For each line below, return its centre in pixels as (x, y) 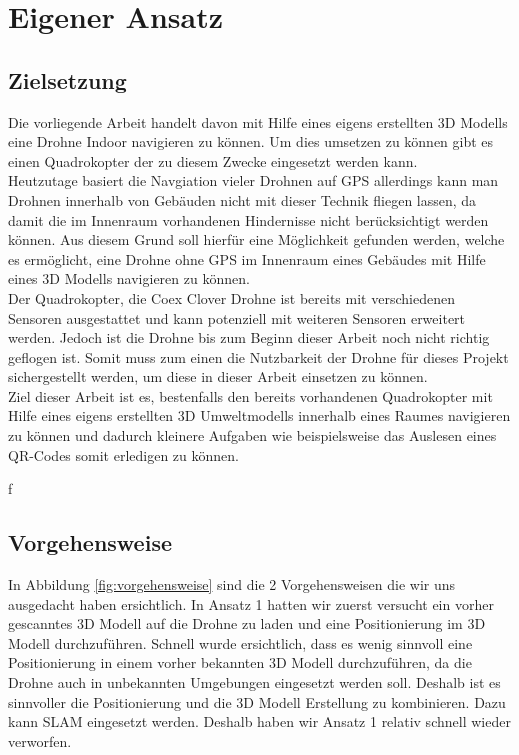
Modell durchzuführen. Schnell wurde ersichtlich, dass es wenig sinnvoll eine (240, 642)
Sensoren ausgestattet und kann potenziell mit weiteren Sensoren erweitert (237, 317)
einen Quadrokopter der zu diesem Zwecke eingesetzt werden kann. (213, 160)
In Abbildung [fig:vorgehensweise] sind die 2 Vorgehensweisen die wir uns (232, 584)
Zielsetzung (67, 79)
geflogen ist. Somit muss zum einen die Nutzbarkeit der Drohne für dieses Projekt (258, 356)
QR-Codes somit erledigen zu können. (123, 454)
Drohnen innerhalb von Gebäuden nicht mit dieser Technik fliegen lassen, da (242, 199)
